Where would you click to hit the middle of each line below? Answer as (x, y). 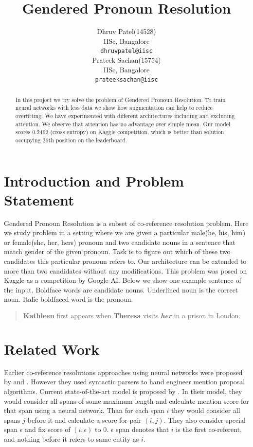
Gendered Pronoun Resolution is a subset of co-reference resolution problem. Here (126, 223)
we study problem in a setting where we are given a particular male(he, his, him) (125, 232)
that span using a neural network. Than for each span (84, 410)
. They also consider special (205, 420)
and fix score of (48, 429)
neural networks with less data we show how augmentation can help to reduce (114, 108)
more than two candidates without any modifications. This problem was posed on (126, 270)
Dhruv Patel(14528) (126, 31)
